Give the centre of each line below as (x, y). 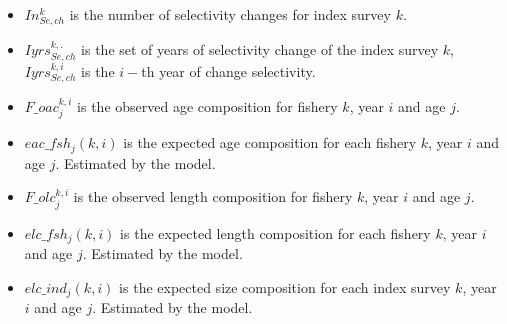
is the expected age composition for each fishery (270, 142)
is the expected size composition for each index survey (285, 286)
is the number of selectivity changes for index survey (230, 14)
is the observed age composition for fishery (207, 106)
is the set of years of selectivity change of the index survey (260, 49)
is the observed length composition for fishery (213, 196)
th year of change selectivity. (228, 70)
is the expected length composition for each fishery (275, 232)
